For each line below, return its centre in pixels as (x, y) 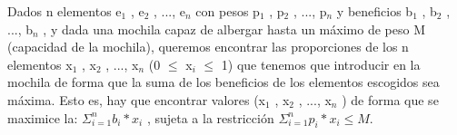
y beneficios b (375, 11)
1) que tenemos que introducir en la (321, 64)
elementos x (40, 64)
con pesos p (228, 11)
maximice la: (43, 117)
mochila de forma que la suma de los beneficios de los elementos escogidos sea (224, 82)
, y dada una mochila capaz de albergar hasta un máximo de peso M (234, 29)
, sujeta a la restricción (210, 117)
